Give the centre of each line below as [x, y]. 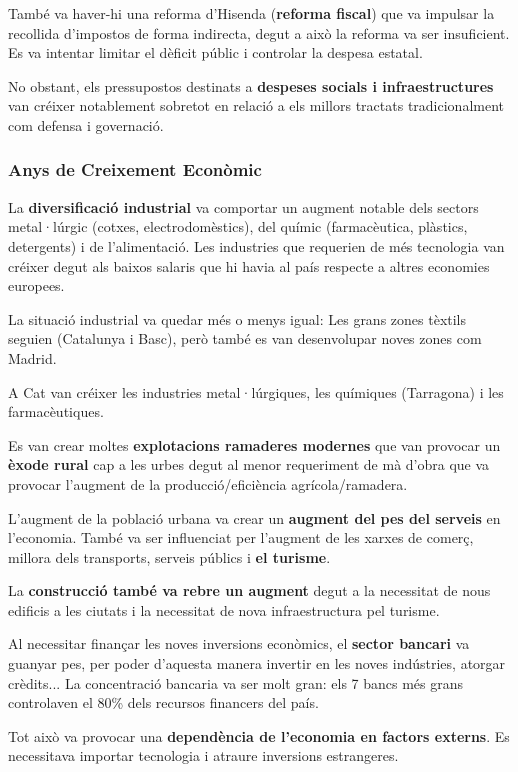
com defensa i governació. [86, 124]
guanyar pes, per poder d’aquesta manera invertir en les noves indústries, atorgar [257, 663]
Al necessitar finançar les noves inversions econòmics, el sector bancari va [239, 643]
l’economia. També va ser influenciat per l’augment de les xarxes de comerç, [241, 537]
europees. [36, 285]
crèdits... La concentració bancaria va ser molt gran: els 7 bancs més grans [236, 682]
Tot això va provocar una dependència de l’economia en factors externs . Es [259, 735]
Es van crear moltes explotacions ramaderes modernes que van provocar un [254, 444]
